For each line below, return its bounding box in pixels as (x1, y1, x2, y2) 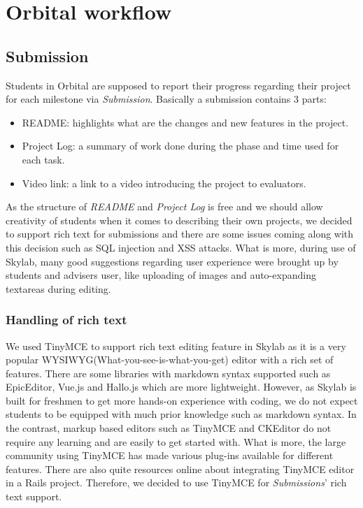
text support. (6, 489, 62, 504)
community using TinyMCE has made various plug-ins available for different (6, 448, 334, 463)
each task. (22, 152, 65, 166)
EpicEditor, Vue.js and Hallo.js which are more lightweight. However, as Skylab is (6, 379, 357, 394)
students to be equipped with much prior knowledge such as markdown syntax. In (6, 407, 357, 421)
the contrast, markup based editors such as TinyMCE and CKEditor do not (6, 421, 332, 435)
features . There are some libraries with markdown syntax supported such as (6, 365, 331, 380)
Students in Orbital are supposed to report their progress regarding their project (6, 78, 351, 92)
